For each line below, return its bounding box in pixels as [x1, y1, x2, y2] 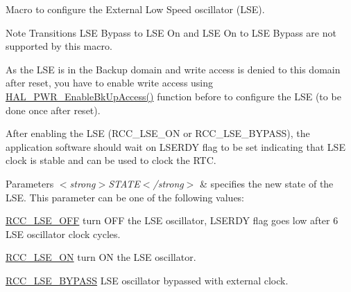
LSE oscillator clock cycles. [6, 226, 121, 241]
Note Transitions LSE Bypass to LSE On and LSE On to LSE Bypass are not [6, 25, 336, 39]
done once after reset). [6, 102, 101, 117]
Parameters [6, 176, 54, 190]
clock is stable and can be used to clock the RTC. [6, 153, 216, 167]
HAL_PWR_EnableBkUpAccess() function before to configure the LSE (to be [6, 89, 341, 103]
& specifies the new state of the [200, 176, 334, 190]
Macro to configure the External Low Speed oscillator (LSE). [6, 2, 265, 16]
